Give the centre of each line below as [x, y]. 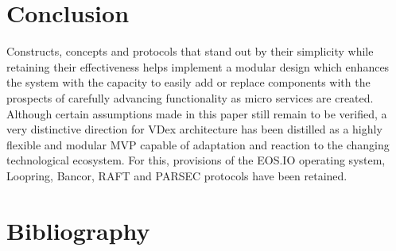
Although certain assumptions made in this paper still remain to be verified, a [197, 113]
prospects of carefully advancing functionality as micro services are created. [190, 97]
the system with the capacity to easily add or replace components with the [188, 82]
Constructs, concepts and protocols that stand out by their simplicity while [190, 51]
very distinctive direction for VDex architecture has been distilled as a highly [194, 129]
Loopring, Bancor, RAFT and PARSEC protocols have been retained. [177, 175]
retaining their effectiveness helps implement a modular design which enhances [198, 66]
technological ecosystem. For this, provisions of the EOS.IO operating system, [196, 160]
